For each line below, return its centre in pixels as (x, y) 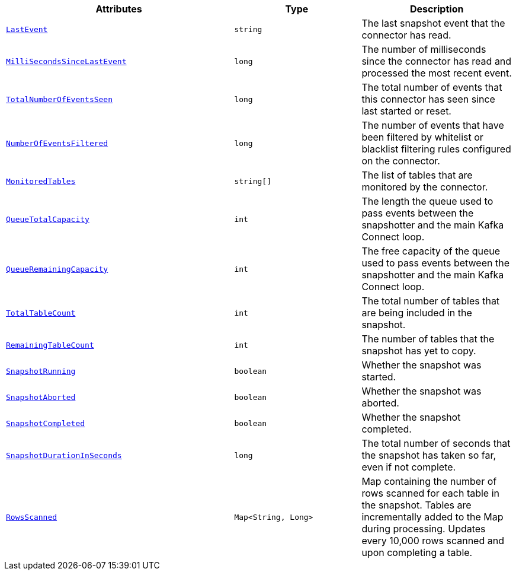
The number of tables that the (428, 339)
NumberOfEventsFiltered (57, 143)
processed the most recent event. (437, 73)
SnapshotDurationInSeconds (64, 455)
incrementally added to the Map (432, 517)
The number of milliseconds (424, 49)
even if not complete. (409, 467)
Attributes (119, 9)
